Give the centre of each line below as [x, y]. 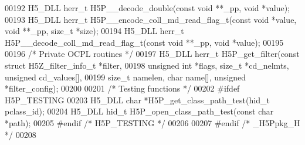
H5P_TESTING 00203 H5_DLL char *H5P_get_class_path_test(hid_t [137, 100]
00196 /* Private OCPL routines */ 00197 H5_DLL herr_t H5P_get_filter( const [152, 54]
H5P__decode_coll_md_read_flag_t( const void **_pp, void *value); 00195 [144, 42]
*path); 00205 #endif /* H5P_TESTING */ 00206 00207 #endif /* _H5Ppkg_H [152, 122]
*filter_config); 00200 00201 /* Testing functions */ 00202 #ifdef [122, 88]
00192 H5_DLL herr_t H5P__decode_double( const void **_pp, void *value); [147, 8]
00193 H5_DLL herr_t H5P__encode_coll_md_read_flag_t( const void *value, [151, 19]
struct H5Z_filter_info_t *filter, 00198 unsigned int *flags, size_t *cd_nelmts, [147, 65]
